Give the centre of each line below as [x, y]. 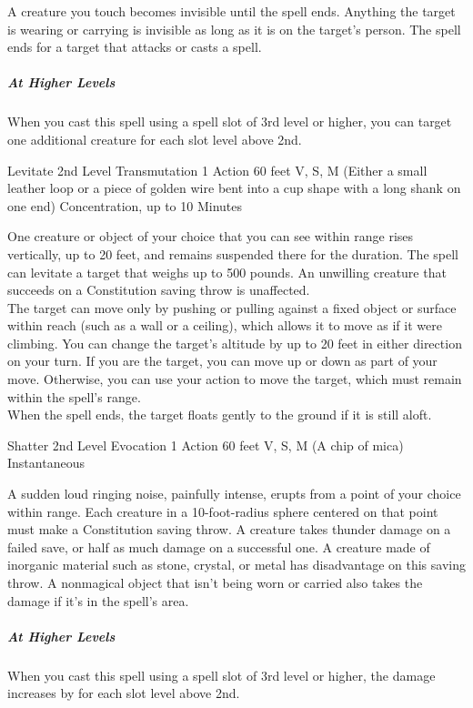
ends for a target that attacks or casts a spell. [135, 47]
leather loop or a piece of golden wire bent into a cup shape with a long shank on [234, 188]
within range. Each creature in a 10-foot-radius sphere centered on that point [223, 511]
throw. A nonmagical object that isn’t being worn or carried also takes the [215, 582]
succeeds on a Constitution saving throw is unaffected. [159, 290]
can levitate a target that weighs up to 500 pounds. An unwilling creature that [227, 272]
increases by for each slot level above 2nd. [124, 693]
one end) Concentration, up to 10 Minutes [125, 205]
